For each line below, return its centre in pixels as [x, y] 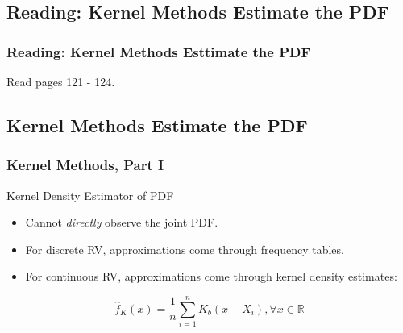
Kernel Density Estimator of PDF [90, 195]
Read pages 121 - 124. [61, 81]
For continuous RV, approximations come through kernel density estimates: [211, 276]
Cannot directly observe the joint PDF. [122, 222]
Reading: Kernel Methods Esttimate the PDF [159, 51]
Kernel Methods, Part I [85, 165]
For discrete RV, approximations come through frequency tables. [185, 249]
